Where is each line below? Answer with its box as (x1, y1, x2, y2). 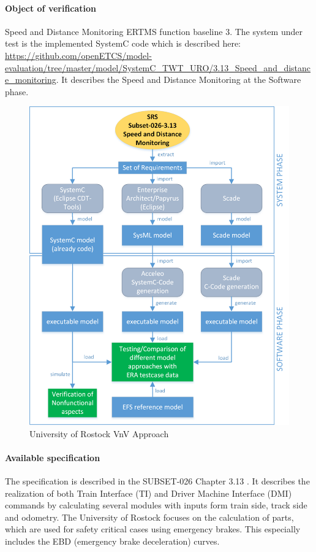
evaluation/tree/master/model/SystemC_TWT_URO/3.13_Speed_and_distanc (5, 61, 311, 74)
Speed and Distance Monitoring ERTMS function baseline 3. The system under (5, 25, 303, 37)
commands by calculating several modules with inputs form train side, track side (5, 499, 307, 511)
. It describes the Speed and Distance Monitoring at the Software (56, 73, 301, 86)
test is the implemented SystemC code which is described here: (5, 37, 241, 50)
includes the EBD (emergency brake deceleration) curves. (5, 535, 220, 548)
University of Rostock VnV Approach (29, 427, 169, 440)
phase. (5, 85, 29, 98)
